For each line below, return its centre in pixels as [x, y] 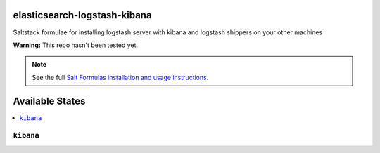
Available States [49, 101]
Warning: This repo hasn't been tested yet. [76, 45]
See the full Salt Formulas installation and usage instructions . [120, 77]
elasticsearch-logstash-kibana [82, 15]
